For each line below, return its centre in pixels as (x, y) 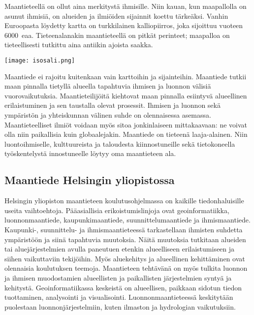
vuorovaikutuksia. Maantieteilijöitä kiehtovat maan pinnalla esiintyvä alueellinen (126, 95)
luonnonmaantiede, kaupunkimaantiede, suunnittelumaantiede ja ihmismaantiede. (127, 220)
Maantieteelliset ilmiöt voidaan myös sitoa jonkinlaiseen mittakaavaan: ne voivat (126, 124)
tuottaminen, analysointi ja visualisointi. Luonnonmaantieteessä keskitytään (119, 297)
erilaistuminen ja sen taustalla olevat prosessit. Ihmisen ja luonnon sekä (112, 105)
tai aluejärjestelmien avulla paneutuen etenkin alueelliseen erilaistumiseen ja (120, 249)
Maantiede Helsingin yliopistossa (90, 180)
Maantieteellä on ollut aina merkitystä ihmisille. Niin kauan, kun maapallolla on (126, 6)
